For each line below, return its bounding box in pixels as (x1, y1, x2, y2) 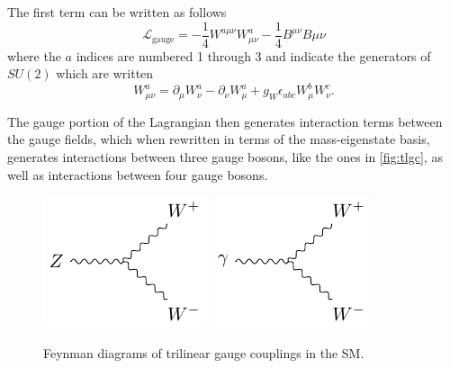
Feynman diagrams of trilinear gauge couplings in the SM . (43, 343, 364, 362)
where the (7, 46, 61, 65)
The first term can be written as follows (7, 3, 227, 21)
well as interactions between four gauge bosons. (7, 165, 268, 184)
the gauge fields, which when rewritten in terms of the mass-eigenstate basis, (7, 130, 430, 148)
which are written (56, 64, 154, 83)
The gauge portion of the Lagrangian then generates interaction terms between (7, 112, 443, 130)
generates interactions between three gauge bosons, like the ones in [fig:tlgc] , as (7, 147, 443, 166)
